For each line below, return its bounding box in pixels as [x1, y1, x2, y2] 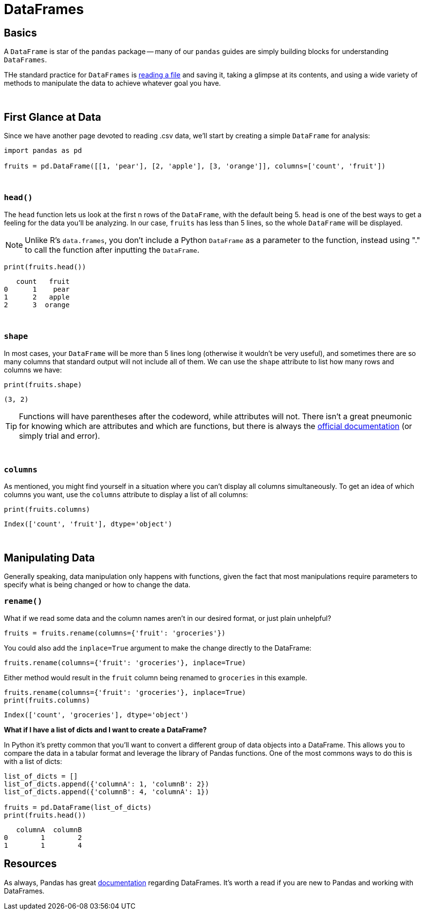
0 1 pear [4, 285, 70, 293]
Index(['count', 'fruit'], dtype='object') [4, 520, 172, 528]
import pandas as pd [4, 147, 82, 155]
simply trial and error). [19, 430, 100, 441]
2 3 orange [4, 300, 70, 309]
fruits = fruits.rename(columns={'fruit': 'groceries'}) [4, 629, 226, 637]
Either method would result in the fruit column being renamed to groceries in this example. [4, 673, 307, 682]
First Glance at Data [4, 111, 101, 123]
